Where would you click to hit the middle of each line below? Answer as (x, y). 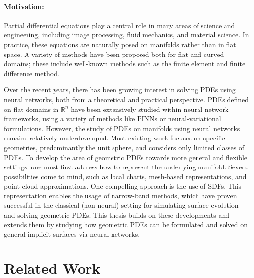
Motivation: (24, 6)
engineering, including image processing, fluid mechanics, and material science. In (127, 35)
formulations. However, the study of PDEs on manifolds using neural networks (122, 128)
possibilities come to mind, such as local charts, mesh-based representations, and (125, 176)
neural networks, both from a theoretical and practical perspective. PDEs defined (127, 99)
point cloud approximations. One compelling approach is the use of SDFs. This (123, 186)
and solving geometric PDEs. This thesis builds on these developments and (117, 215)
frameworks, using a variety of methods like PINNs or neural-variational (113, 119)
